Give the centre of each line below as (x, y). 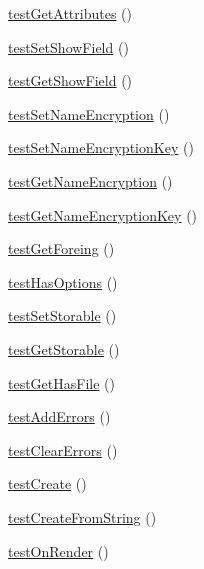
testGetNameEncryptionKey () (103, 214)
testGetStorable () (64, 348)
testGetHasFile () (61, 382)
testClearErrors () (63, 449)
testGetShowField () (70, 80)
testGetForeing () (61, 248)
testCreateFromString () (82, 516)
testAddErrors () (59, 416)
